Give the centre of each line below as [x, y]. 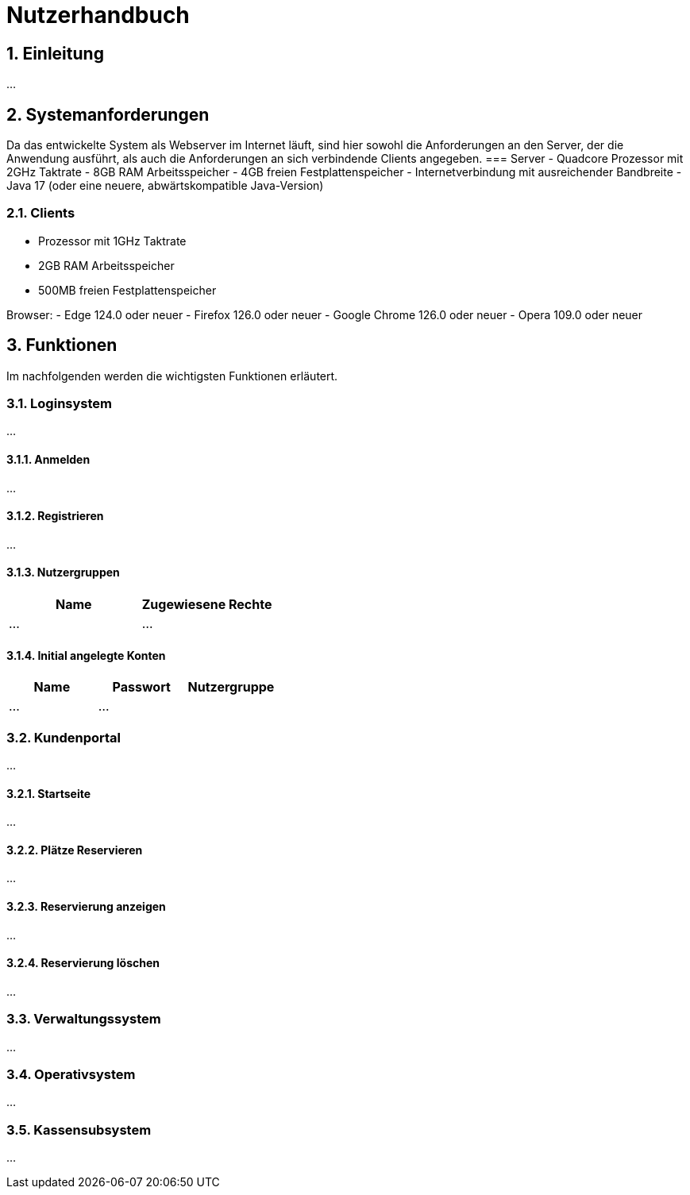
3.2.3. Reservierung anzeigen [86, 907]
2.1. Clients [41, 213]
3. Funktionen [62, 345]
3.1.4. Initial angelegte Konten [86, 655]
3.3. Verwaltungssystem [84, 1019]
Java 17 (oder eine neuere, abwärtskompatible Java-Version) [165, 186]
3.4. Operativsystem [71, 1074]
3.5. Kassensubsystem [79, 1129]
